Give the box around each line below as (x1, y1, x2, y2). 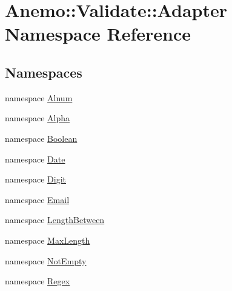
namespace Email (5, 193, 70, 206)
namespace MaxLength (5, 233, 90, 246)
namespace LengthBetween (5, 213, 105, 226)
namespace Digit (5, 173, 66, 186)
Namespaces (5, 62, 82, 81)
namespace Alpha (5, 112, 70, 124)
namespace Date (5, 152, 65, 165)
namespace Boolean (5, 132, 78, 144)
